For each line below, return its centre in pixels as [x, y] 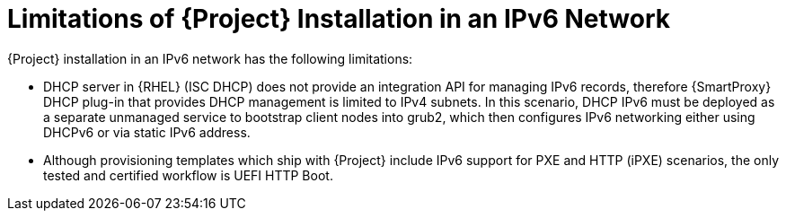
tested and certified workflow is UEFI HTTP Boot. [188, 175]
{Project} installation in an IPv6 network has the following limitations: [210, 58]
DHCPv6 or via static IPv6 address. [147, 132]
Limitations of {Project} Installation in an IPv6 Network [339, 19]
